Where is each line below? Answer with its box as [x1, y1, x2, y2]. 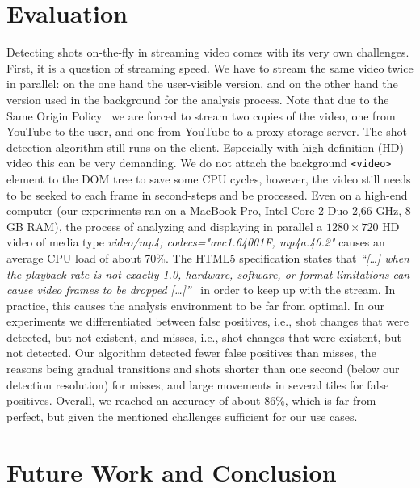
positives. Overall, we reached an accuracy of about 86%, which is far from [6, 392, 376, 409]
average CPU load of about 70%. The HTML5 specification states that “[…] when [6, 249, 409, 266]
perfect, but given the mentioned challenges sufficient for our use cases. [6, 407, 358, 424]
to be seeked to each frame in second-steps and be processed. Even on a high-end [6, 186, 408, 203]
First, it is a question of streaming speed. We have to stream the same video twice [6, 59, 414, 76]
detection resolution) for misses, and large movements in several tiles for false [6, 376, 389, 393]
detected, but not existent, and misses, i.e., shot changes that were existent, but [6, 328, 401, 345]
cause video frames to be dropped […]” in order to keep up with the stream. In [6, 281, 396, 298]
